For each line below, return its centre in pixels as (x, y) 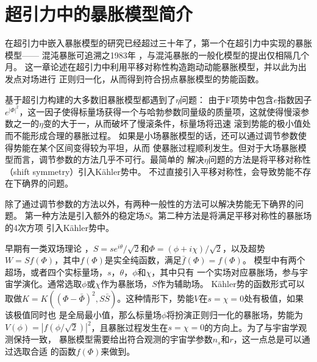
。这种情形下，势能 (156, 298)
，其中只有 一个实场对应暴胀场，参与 (225, 271)
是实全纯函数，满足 (143, 260)
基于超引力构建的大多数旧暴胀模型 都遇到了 (90, 99)
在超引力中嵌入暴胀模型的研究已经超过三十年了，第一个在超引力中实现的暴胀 (158, 43)
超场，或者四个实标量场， (56, 271)
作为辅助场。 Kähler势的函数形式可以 (231, 284)
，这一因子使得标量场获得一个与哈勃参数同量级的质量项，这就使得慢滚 (160, 111)
